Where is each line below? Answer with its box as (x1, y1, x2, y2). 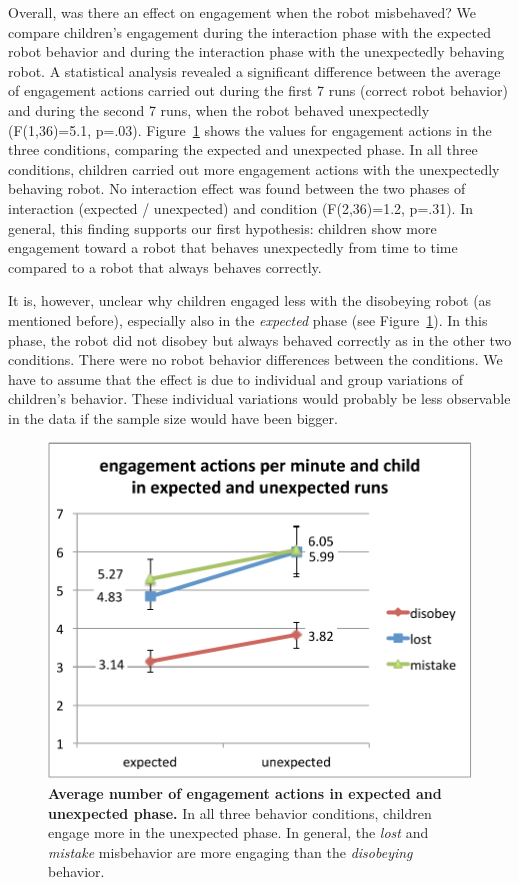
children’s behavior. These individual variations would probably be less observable (8, 388, 511, 409)
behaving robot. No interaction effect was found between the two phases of (8, 178, 466, 199)
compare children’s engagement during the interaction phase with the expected (8, 21, 491, 42)
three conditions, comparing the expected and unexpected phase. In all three (8, 139, 478, 160)
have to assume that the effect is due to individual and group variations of (8, 368, 463, 389)
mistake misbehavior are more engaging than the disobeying (48, 841, 413, 862)
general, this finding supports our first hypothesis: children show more (8, 217, 437, 238)
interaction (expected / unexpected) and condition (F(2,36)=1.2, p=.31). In (8, 197, 474, 218)
